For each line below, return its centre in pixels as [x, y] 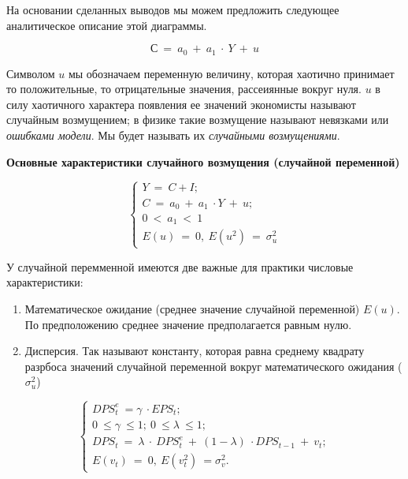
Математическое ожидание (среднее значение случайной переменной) [192, 308]
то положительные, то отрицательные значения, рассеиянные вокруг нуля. [184, 89]
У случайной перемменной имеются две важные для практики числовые [180, 266]
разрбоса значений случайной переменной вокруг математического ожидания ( [213, 366]
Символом [31, 73]
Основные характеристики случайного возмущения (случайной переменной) [203, 161]
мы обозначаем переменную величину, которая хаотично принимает [231, 73]
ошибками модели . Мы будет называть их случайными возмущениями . [173, 135]
